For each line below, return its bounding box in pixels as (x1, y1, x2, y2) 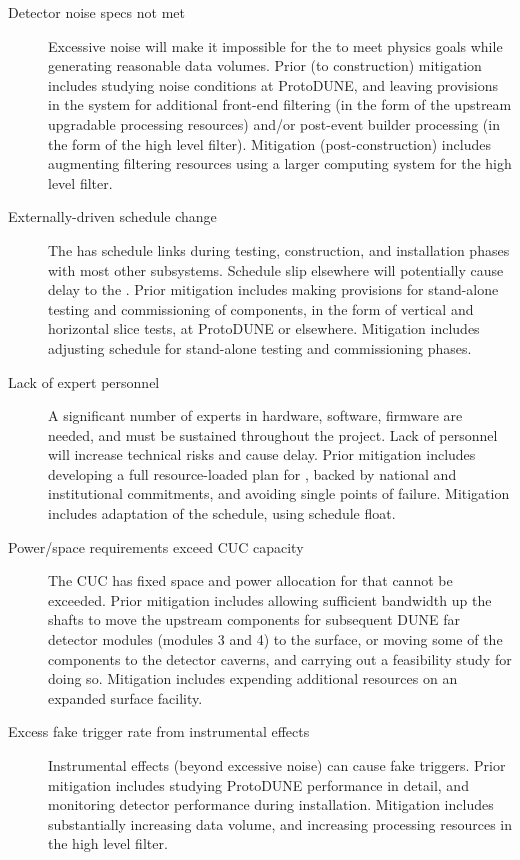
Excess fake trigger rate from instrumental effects (8, 721, 310, 742)
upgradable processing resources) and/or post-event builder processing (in (48, 113, 500, 134)
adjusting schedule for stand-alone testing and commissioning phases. (48, 337, 472, 358)
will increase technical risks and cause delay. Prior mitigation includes (48, 444, 476, 465)
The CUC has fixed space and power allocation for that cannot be (48, 570, 453, 591)
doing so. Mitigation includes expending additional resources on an (48, 668, 458, 689)
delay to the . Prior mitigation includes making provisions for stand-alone (48, 279, 499, 300)
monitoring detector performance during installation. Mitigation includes (48, 794, 494, 815)
